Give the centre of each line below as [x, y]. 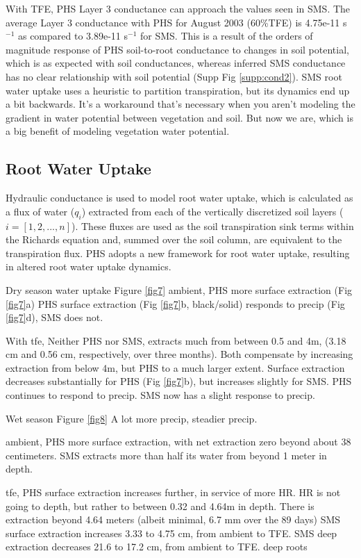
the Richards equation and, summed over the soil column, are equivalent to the [174, 239]
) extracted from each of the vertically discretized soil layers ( [212, 211]
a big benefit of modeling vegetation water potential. [118, 131]
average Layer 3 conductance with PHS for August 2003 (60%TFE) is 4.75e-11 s [176, 22]
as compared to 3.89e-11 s [73, 36]
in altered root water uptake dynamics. [89, 266]
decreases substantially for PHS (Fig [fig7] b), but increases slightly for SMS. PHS [179, 381]
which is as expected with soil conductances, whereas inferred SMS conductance [176, 63]
